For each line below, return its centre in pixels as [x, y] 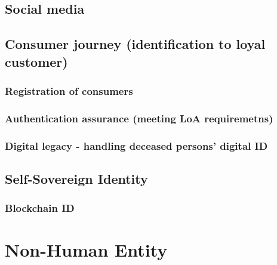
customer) [36, 61]
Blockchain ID [40, 208]
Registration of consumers [69, 90]
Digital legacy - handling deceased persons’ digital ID [136, 145]
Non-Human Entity [86, 250]
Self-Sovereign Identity [76, 178]
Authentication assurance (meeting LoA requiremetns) [139, 118]
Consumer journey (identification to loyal [135, 44]
